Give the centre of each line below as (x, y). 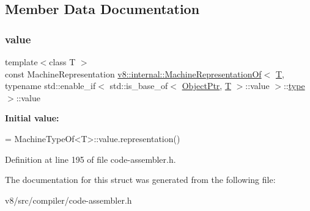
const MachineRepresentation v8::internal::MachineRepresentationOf (133, 73)
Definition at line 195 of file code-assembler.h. (90, 159)
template (21, 62)
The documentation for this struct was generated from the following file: (140, 180)
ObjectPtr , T (207, 86)
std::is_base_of (139, 86)
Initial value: (32, 118)
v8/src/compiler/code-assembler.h (68, 200)
